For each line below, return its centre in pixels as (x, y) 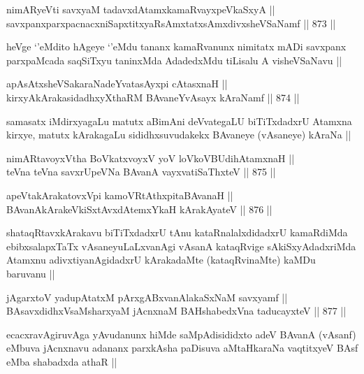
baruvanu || (31, 273)
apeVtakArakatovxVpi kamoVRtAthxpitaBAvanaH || (120, 195)
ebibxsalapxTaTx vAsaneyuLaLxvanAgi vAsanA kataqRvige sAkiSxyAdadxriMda (181, 246)
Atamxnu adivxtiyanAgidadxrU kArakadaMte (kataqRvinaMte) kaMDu (161, 260)
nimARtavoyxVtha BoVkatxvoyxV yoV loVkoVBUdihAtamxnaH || (151, 158)
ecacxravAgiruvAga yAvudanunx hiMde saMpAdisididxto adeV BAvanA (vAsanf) (181, 334)
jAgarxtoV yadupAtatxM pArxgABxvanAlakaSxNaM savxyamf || (147, 297)
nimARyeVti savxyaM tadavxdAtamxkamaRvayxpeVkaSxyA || (141, 9)
